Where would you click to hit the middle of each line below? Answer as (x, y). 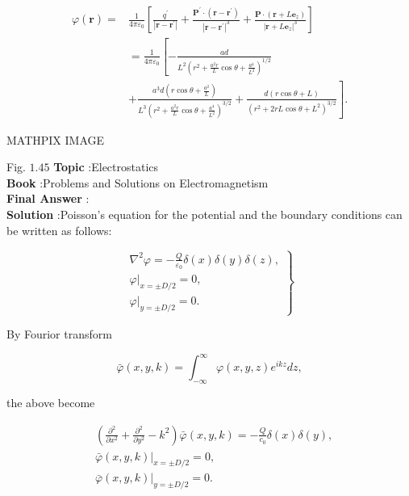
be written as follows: (59, 230)
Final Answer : (48, 198)
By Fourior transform (59, 334)
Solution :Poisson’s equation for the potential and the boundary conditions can (204, 214)
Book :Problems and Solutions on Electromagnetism (138, 182)
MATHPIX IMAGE (56, 139)
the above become (51, 402)
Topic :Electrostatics (106, 167)
